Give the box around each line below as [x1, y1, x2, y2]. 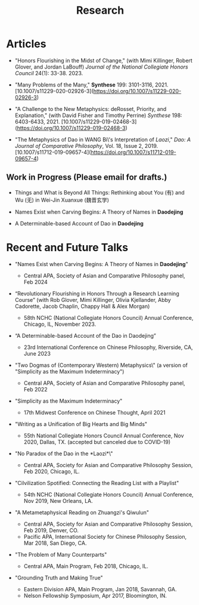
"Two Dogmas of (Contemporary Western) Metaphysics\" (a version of [14, 362, 188, 369]
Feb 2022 [23, 385, 48, 393]
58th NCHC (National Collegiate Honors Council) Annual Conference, [23, 314, 194, 321]
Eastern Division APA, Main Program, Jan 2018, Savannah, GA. [23, 585, 177, 592]
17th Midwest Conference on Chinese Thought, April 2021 [23, 409, 166, 416]
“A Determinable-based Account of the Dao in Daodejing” [14, 332, 156, 339]
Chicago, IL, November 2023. [23, 320, 97, 328]
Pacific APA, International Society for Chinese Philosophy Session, [23, 533, 186, 540]
